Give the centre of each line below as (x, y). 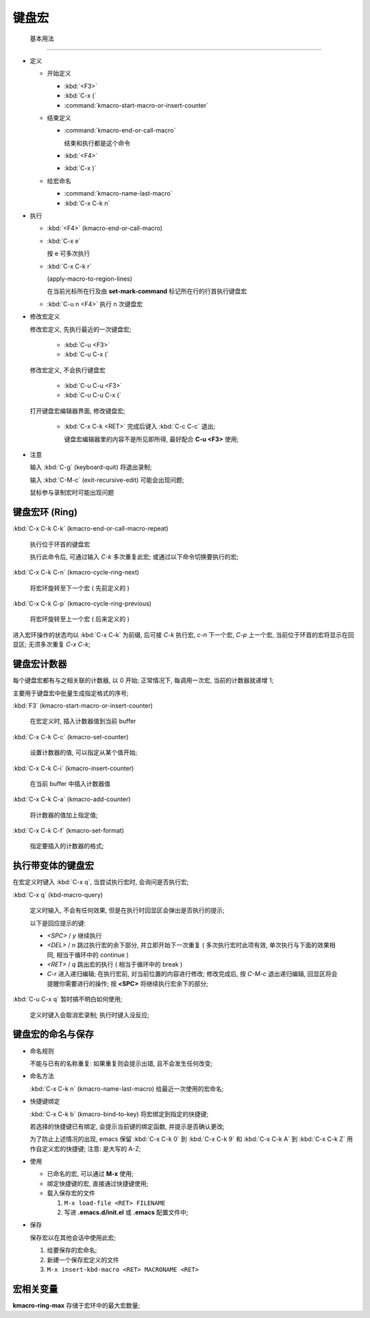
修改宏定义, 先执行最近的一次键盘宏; (81, 329)
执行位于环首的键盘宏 (60, 544)
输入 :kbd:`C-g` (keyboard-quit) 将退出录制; (91, 467)
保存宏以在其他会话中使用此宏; (73, 1237)
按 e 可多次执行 (69, 253)
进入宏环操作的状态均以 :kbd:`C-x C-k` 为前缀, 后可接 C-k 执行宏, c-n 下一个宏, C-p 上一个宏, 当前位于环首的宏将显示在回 (183, 634)
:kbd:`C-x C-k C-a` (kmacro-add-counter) (72, 799)
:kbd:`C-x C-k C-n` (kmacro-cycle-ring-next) (76, 573)
